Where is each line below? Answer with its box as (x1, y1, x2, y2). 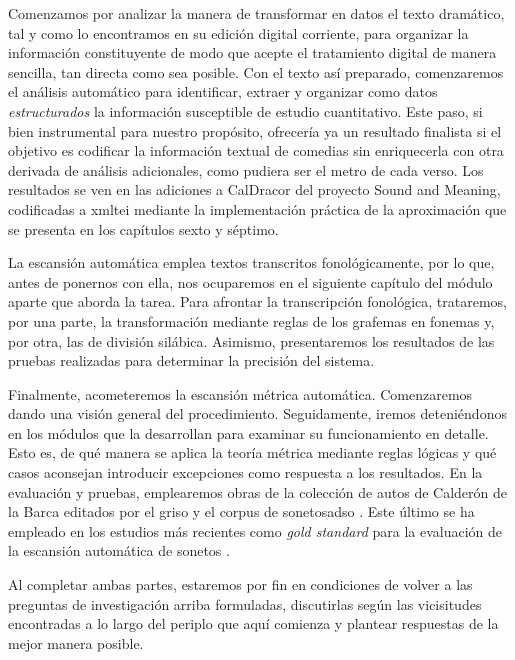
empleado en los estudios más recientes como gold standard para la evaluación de (8, 520, 503, 541)
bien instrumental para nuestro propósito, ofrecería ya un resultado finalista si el (8, 120, 502, 141)
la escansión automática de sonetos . (8, 540, 230, 561)
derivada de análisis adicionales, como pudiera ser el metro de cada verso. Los (8, 159, 484, 180)
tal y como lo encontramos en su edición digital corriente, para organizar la (8, 22, 469, 43)
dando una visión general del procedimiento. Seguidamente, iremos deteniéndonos (8, 403, 507, 424)
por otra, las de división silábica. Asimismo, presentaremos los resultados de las (8, 330, 495, 351)
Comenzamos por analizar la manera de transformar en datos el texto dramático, (8, 3, 505, 23)
